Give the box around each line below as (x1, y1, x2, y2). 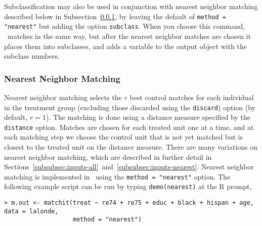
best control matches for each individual (129, 92, 254, 102)
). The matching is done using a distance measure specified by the (46, 112, 251, 122)
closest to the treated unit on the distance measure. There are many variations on (4, 142, 258, 152)
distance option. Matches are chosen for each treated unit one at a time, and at (4, 121, 254, 132)
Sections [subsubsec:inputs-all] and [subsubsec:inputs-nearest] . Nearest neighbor (4, 161, 254, 172)
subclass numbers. (4, 51, 60, 61)
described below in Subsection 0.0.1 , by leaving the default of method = (4, 11, 227, 21)
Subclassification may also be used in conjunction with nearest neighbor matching (4, 1, 258, 11)
